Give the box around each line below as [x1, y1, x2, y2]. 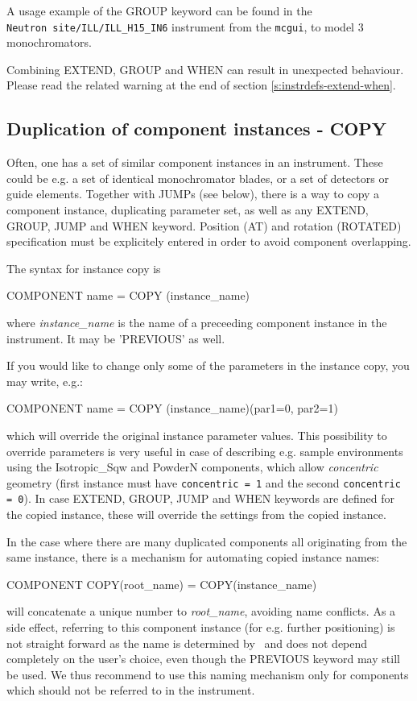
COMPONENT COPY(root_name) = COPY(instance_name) [6, 575, 317, 592]
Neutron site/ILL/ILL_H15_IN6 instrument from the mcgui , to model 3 [6, 18, 364, 35]
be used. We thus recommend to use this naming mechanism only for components [6, 666, 409, 682]
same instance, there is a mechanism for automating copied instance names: [6, 549, 380, 566]
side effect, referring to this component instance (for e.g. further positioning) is [6, 619, 395, 636]
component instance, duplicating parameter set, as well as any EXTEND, [6, 201, 369, 218]
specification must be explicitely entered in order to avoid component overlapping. [6, 233, 411, 250]
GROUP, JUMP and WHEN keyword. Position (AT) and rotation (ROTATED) [6, 217, 402, 234]
